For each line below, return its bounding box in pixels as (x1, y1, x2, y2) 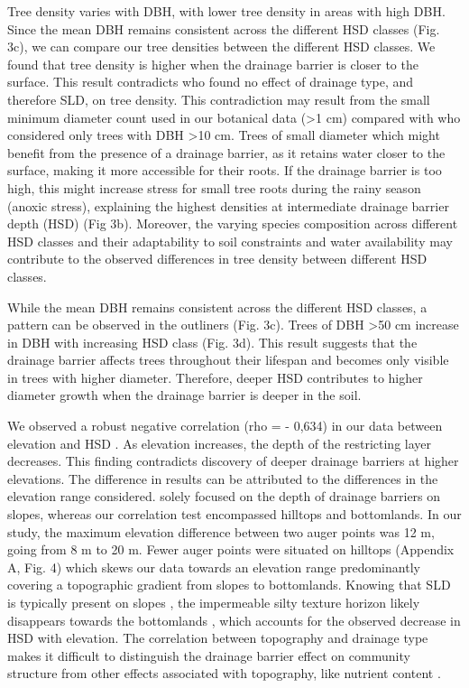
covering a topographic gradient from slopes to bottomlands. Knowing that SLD (7, 575, 451, 594)
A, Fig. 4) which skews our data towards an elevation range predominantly (7, 557, 420, 576)
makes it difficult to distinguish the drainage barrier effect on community (7, 646, 410, 665)
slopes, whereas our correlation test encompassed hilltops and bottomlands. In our (7, 505, 462, 524)
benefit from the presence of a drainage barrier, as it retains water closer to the (7, 143, 446, 162)
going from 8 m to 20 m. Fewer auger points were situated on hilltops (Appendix (7, 540, 455, 559)
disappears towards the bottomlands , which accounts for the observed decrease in (7, 610, 461, 629)
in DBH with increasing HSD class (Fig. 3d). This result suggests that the (7, 332, 418, 351)
